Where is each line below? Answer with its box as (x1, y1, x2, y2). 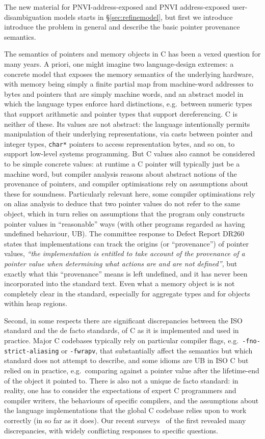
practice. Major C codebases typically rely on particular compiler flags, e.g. (4, 335, 239, 346)
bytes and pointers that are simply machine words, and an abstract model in (4, 88, 244, 99)
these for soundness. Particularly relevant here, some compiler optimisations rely (4, 188, 255, 199)
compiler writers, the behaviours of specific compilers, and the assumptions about (4, 395, 259, 405)
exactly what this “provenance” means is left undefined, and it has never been (4, 268, 248, 279)
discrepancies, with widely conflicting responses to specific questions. (4, 425, 218, 435)
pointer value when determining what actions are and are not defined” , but (4, 258, 237, 268)
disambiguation (4, 11, 52, 22)
